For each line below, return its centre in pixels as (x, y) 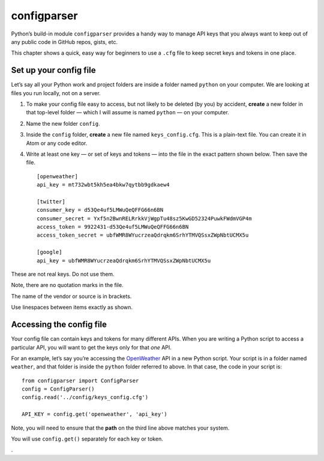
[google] (49, 252)
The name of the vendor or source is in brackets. (71, 296)
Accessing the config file (59, 325)
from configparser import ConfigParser (80, 380)
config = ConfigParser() (58, 389)
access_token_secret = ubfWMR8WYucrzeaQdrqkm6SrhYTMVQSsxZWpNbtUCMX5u (143, 235)
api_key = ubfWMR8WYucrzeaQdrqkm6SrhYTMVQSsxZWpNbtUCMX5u (124, 261)
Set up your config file (53, 70)
